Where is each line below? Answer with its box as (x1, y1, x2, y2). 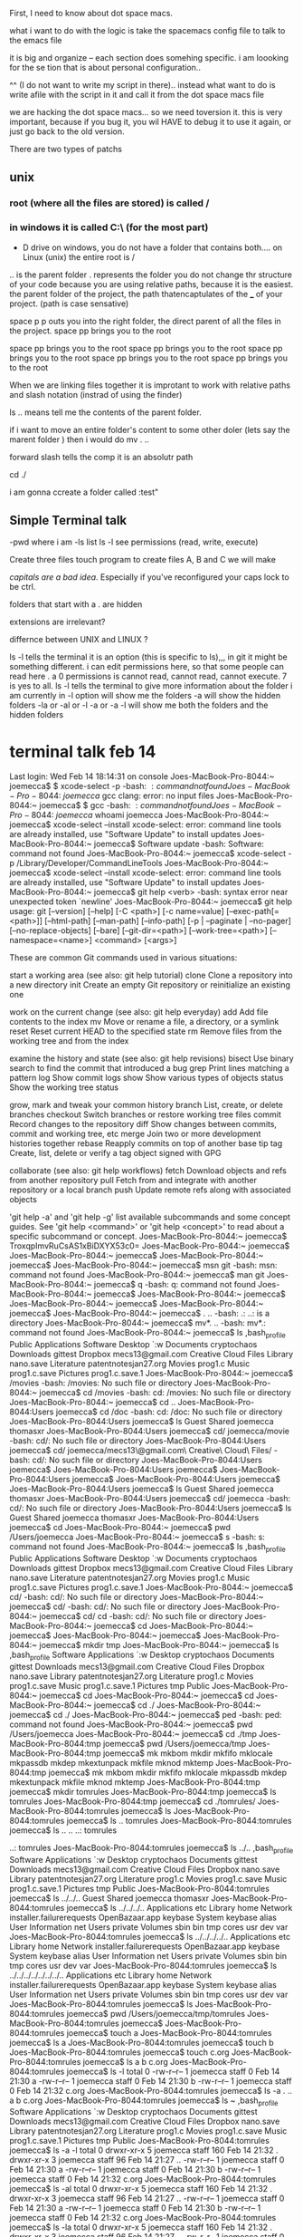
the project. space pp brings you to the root (9, 325, 172, 336)
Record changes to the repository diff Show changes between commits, (9, 1119, 278, 1130)
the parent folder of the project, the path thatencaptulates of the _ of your (9, 288, 283, 299)
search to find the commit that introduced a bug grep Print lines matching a (9, 1063, 289, 1074)
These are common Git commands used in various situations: (9, 952, 238, 963)
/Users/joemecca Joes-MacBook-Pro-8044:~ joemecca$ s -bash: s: (9, 1531, 265, 1543)
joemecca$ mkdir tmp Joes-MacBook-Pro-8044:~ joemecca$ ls (39, 1639, 279, 1650)
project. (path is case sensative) (9, 298, 129, 309)
